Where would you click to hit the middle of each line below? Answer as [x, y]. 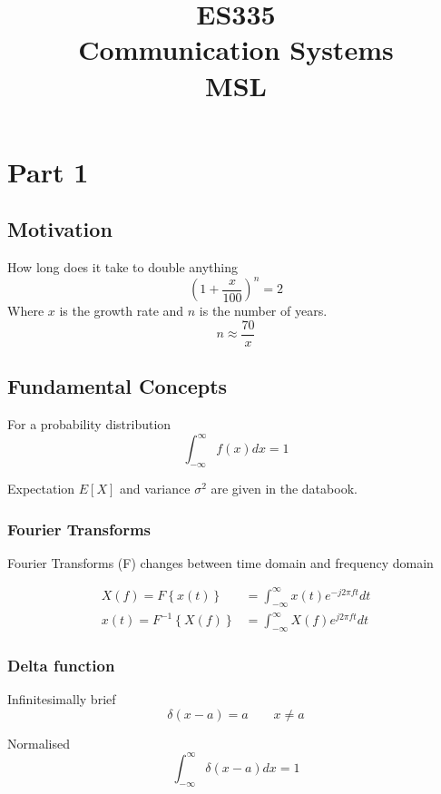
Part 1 [48, 171]
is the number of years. [263, 311]
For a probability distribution [89, 424]
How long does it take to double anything [123, 267]
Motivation [60, 229]
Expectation [41, 488]
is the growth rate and [122, 311]
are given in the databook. [284, 488]
